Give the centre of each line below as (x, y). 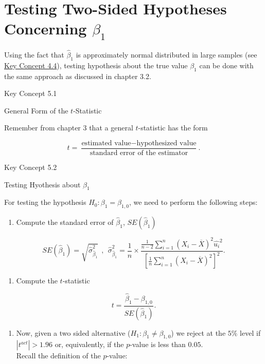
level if (250, 332)
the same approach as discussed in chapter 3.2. (78, 76)
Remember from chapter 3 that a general (69, 128)
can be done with (226, 65)
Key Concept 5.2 (31, 167)
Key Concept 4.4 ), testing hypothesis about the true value (96, 65)
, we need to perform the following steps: (193, 202)
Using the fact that (34, 54)
